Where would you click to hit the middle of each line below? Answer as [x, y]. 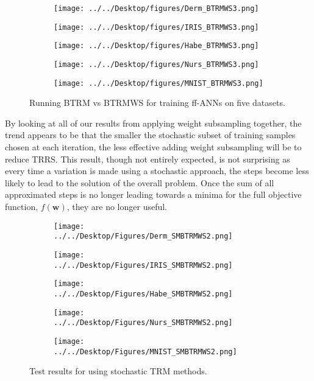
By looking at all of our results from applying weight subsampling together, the [153, 123]
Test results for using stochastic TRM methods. [118, 371]
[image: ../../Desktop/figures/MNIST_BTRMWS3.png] [159, 83]
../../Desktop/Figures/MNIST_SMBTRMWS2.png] [145, 351]
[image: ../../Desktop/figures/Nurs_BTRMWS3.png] [156, 64]
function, [22, 207]
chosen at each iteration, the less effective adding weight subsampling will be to [153, 147]
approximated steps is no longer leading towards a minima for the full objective [153, 194]
